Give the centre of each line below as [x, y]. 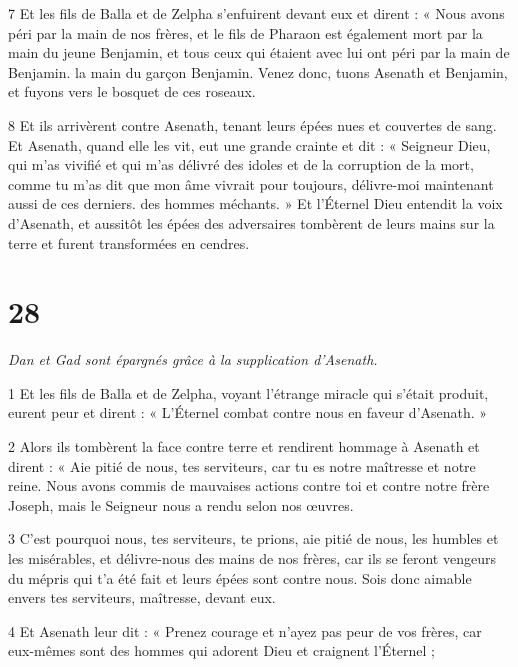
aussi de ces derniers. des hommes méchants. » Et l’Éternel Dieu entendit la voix [255, 203]
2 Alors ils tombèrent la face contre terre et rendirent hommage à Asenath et [244, 446]
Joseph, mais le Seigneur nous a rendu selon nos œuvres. [181, 504]
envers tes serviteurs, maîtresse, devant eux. [142, 597]
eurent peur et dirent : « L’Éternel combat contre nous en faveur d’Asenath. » [248, 412]
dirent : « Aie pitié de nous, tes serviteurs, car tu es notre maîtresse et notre [242, 465]
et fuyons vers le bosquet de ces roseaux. [132, 91]
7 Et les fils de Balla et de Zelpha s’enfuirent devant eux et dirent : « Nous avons [256, 13]
